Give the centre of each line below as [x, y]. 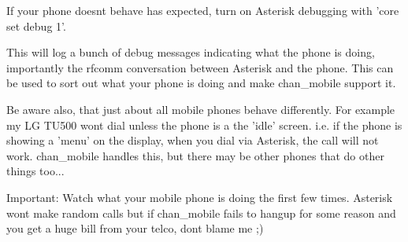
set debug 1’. [36, 26]
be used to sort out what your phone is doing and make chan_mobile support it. [201, 83]
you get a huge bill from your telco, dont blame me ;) [135, 228]
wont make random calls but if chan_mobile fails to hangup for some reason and [201, 213]
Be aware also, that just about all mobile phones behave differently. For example [201, 109]
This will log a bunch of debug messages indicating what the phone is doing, [191, 52]
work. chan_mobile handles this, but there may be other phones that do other [195, 155]
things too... [35, 171]
